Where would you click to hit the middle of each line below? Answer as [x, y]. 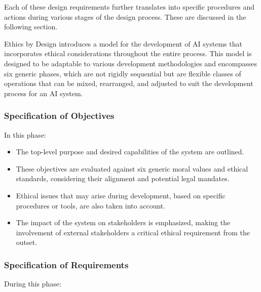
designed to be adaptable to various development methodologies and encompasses [131, 63]
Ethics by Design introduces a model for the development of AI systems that [123, 43]
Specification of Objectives [59, 116]
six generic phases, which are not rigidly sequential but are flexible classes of [123, 73]
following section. [31, 27]
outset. [27, 242]
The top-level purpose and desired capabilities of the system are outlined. [130, 152]
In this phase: [25, 134]
